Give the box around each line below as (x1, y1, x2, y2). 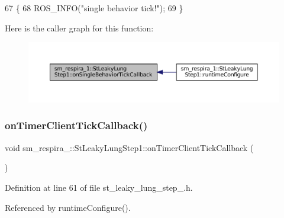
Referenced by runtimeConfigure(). (5, 201, 131, 213)
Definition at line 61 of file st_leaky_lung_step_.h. (5, 181, 193, 193)
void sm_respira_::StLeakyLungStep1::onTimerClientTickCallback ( (5, 141, 254, 153)
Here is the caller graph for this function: (5, 21, 154, 34)
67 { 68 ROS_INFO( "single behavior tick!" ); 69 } (5, 2, 183, 14)
